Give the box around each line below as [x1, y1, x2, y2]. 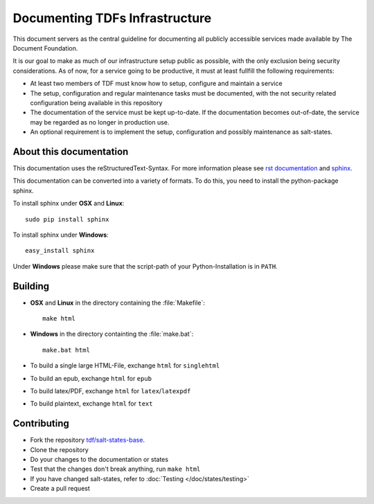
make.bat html [42, 346, 90, 354]
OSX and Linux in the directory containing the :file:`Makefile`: [30, 298, 206, 307]
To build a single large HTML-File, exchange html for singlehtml [30, 361, 220, 370]
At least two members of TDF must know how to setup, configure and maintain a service [30, 80, 283, 88]
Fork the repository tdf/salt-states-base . [30, 436, 145, 444]
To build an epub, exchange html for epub [30, 374, 152, 382]
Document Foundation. [12, 44, 78, 52]
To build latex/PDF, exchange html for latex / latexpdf [30, 386, 191, 395]
